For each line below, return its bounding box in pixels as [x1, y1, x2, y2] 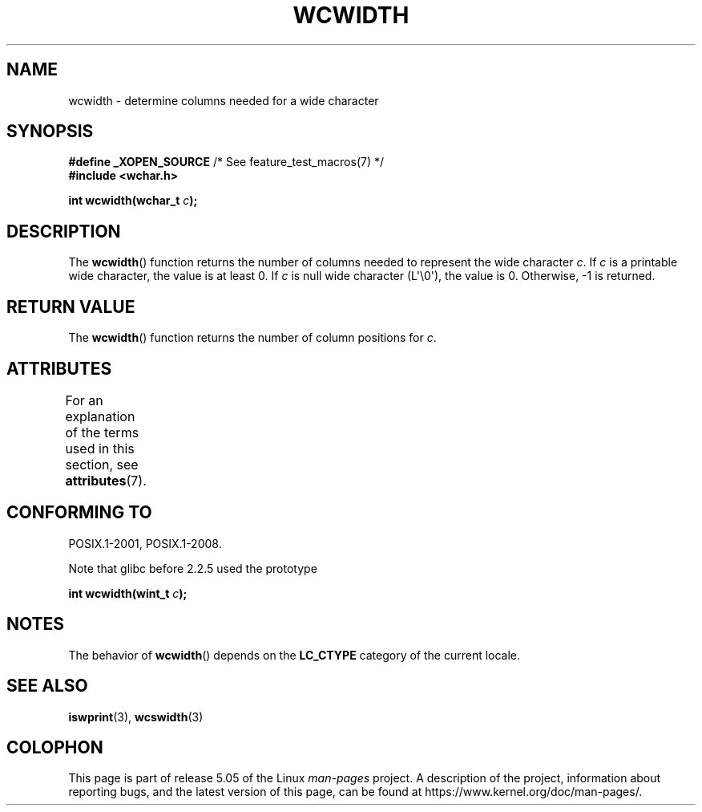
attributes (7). [65, 472, 147, 489]
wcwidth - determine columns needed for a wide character [68, 93, 379, 108]
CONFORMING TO [6, 502, 152, 523]
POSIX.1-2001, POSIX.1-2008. [68, 536, 222, 550]
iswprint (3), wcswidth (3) [68, 709, 204, 724]
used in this [65, 440, 135, 457]
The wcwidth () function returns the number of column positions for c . [68, 331, 437, 345]
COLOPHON [6, 737, 103, 757]
